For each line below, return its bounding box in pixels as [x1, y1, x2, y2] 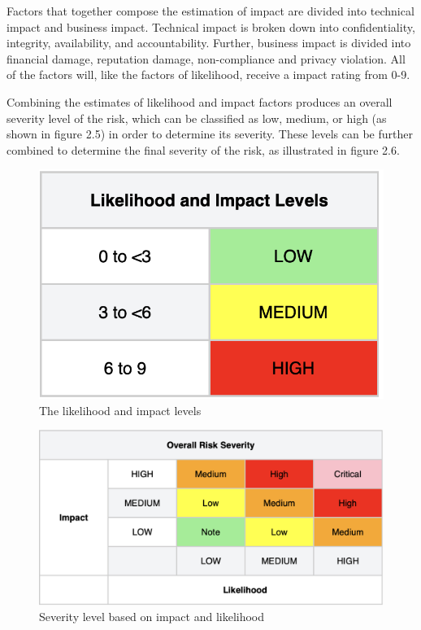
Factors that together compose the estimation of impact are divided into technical [7, 2, 414, 19]
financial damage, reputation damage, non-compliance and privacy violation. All [7, 50, 406, 67]
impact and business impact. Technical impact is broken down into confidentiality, [7, 18, 415, 35]
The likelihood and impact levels [39, 401, 202, 418]
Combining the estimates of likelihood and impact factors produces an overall [7, 93, 393, 110]
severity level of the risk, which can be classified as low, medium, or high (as [7, 109, 387, 126]
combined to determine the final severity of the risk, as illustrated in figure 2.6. [7, 141, 400, 158]
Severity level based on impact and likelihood [39, 608, 265, 625]
